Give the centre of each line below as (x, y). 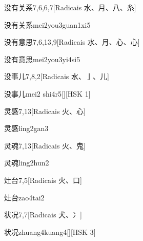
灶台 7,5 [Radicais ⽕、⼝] (43, 180)
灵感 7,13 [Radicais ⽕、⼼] (45, 111)
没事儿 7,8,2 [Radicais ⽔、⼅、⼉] (57, 76)
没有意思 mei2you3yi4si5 (42, 59)
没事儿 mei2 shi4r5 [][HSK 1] (47, 93)
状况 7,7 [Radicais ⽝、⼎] (43, 215)
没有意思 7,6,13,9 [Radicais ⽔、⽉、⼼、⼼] (72, 42)
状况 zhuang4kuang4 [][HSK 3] (50, 231)
